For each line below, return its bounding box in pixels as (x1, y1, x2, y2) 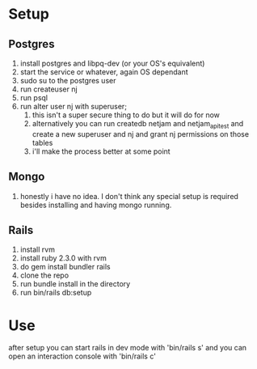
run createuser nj (19, 84, 78, 94)
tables (32, 138, 53, 147)
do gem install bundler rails (19, 262, 111, 272)
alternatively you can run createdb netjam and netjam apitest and (32, 119, 244, 130)
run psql (19, 93, 48, 102)
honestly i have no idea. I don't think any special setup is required (19, 191, 238, 201)
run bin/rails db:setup (19, 288, 92, 298)
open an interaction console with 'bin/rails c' (8, 351, 156, 361)
